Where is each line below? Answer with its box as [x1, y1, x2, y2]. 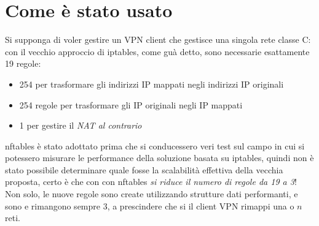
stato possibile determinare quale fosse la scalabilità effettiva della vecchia [5, 163, 283, 176]
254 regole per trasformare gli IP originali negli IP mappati [19, 98, 243, 111]
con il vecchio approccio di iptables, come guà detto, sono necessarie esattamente [5, 45, 310, 58]
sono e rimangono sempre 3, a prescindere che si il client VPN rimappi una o [5, 199, 294, 212]
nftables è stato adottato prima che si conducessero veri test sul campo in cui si [5, 139, 305, 152]
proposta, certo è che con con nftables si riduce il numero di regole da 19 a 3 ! [5, 175, 297, 188]
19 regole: [5, 57, 41, 70]
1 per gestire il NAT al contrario [19, 119, 142, 132]
